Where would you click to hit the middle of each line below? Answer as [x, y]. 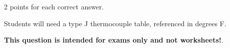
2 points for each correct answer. [54, 6]
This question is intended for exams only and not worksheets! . [114, 40]
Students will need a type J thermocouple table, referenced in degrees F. [115, 23]
